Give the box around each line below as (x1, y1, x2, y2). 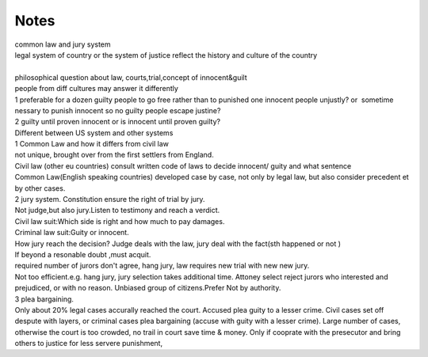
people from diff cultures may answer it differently (14, 84, 178, 93)
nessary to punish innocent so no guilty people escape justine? (14, 105, 221, 115)
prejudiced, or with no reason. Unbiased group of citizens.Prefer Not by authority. (14, 283, 281, 293)
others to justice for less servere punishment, (14, 339, 162, 348)
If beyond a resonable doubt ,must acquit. (14, 249, 151, 259)
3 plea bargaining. (14, 294, 75, 304)
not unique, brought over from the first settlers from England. (14, 150, 214, 160)
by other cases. (14, 183, 66, 193)
